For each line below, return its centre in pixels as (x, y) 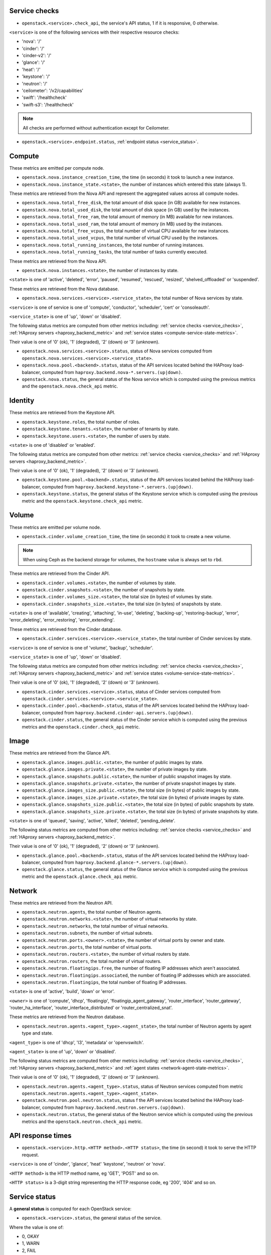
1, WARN (31, 1243)
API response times (40, 1136)
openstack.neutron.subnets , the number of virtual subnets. (87, 933)
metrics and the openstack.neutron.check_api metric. (82, 1121)
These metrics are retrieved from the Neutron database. (67, 1017)
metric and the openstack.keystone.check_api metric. (82, 501)
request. (31, 1155)
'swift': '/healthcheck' (44, 97)
